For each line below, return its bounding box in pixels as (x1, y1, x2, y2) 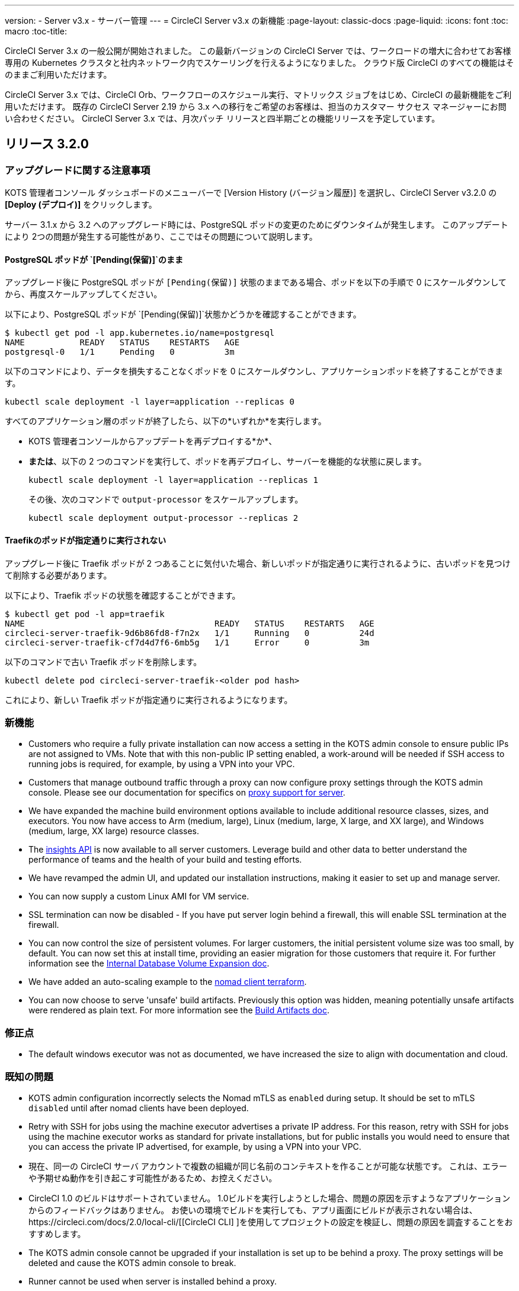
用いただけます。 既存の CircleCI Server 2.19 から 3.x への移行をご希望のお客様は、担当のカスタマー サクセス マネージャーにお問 (5, 101, 507, 112)
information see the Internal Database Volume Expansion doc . (28, 958, 270, 969)
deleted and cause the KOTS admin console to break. (28, 1257, 236, 1268)
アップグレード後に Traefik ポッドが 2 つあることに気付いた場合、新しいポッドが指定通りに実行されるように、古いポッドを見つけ (5, 558, 511, 568)
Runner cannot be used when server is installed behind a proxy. (28, 1276, 277, 1286)
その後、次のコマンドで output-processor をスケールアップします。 (28, 494, 303, 505)
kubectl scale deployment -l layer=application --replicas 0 (5, 397, 294, 407)
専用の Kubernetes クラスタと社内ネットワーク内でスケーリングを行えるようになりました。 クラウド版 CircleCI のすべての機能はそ (5, 58, 514, 68)
